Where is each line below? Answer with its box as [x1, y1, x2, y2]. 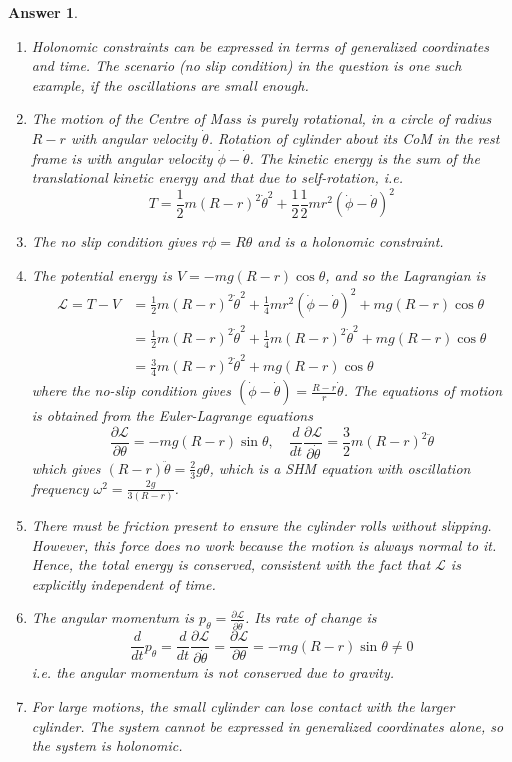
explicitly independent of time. [31, 573, 216, 594]
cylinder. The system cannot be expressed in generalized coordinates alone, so [31, 715, 504, 736]
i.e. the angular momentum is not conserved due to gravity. [31, 662, 395, 683]
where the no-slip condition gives [31, 380, 231, 401]
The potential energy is [31, 264, 172, 285]
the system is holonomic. [31, 735, 183, 756]
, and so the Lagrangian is [325, 264, 486, 285]
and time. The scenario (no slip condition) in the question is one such [31, 55, 462, 76]
